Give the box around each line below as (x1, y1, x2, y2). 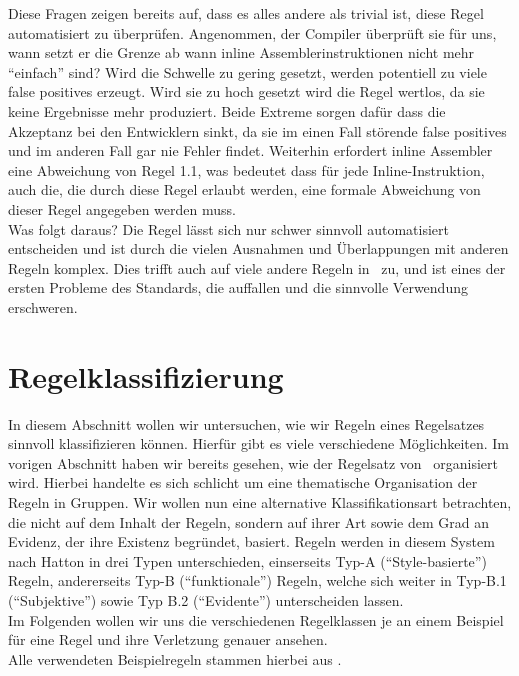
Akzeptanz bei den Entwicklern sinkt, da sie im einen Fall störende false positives (8, 120, 507, 141)
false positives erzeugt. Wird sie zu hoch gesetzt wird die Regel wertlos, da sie (8, 81, 485, 102)
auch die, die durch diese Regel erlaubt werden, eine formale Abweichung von (8, 179, 481, 200)
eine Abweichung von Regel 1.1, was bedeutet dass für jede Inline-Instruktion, (8, 159, 485, 180)
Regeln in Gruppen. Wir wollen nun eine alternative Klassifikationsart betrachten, (8, 492, 512, 512)
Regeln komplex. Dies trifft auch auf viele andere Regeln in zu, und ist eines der (8, 257, 506, 278)
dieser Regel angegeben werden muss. (8, 198, 236, 219)
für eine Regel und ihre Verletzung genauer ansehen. (8, 629, 328, 650)
